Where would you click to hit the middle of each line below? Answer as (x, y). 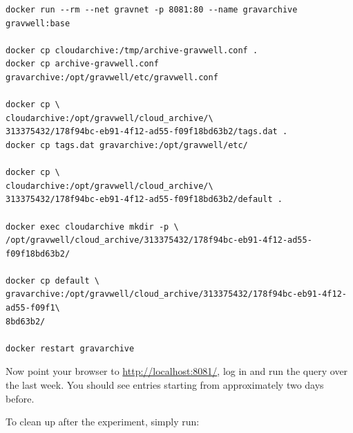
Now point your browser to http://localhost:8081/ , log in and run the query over (177, 371)
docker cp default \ (53, 280)
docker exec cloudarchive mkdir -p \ (92, 227)
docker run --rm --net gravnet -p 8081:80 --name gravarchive (152, 10)
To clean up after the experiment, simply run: (103, 422)
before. (20, 398)
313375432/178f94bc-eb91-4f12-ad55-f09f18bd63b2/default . (144, 200)
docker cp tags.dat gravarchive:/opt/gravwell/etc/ (127, 145)
